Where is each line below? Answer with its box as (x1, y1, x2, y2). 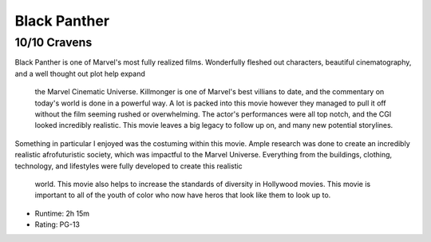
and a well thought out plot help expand (14, 69, 145, 78)
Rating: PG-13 (34, 220, 80, 229)
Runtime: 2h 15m (34, 208, 89, 218)
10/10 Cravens (14, 35, 93, 50)
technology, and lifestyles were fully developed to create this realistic (14, 161, 243, 171)
